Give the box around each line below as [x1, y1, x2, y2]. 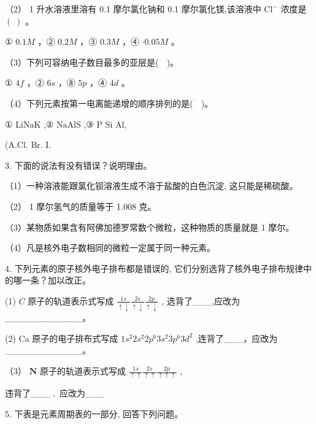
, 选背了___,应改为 [161, 294, 241, 307]
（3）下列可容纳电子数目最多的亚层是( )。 [5, 55, 179, 68]
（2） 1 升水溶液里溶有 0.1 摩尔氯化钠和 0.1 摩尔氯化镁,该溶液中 [5, 2, 261, 15]
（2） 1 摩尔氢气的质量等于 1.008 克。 [5, 199, 156, 212]
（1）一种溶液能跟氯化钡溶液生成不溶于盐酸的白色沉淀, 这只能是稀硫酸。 [5, 179, 298, 192]
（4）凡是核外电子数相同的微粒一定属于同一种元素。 [5, 241, 215, 254]
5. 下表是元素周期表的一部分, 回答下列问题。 [5, 407, 183, 420]
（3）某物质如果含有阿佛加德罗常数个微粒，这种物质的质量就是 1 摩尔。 [5, 220, 295, 233]
